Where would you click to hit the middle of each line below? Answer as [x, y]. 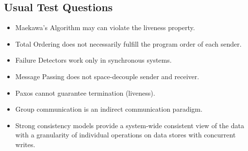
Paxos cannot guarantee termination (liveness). [85, 92]
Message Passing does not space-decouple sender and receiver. [107, 76]
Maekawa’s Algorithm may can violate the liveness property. [105, 27]
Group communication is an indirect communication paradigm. [109, 109]
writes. [25, 144]
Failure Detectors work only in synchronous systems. [93, 60]
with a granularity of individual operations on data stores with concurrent [125, 135]
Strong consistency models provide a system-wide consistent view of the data [130, 125]
